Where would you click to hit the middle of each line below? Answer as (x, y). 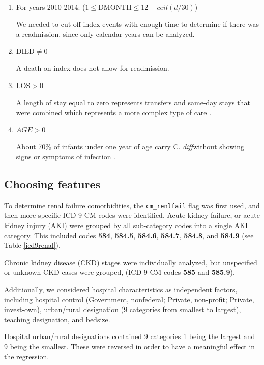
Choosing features (52, 184)
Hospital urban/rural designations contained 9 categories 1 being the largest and (130, 336)
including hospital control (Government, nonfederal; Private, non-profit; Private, (129, 299)
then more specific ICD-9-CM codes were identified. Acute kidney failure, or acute (132, 215)
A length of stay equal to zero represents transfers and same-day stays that (133, 102)
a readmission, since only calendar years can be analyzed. (105, 34)
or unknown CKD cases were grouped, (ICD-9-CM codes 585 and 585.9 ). (120, 272)
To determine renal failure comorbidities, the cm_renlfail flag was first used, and (132, 205)
